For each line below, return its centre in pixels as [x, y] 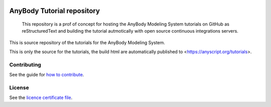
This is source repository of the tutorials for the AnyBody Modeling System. [87, 42]
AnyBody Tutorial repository [55, 11]
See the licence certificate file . [41, 97]
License [19, 88]
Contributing [25, 64]
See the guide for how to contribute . [47, 75]
